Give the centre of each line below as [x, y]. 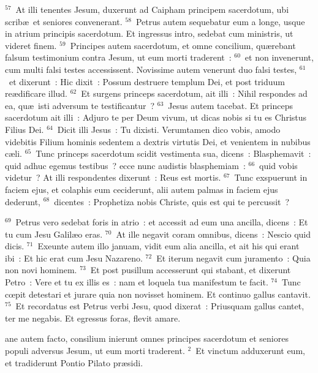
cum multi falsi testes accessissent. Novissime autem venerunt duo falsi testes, [151, 69]
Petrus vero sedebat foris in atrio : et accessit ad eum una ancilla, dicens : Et [162, 222]
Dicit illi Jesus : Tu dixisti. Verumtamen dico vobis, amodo [169, 129]
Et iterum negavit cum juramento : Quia [233, 258]
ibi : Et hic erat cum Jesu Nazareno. [74, 258]
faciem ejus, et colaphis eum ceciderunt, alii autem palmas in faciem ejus [142, 189]
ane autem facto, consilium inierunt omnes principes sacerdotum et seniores [147, 338]
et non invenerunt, [279, 57]
